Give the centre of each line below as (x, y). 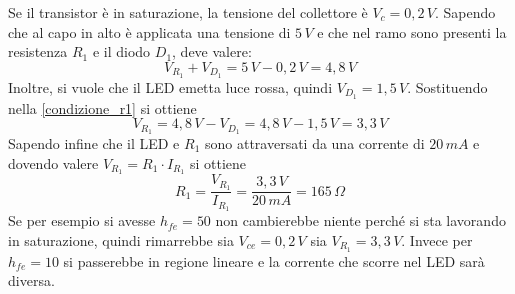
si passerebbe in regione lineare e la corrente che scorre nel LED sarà (274, 260)
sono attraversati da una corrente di (314, 142)
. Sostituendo (447, 86)
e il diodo (121, 51)
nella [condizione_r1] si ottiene (102, 107)
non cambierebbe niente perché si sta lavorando (360, 220)
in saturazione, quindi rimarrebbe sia (121, 239)
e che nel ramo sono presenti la (412, 31)
